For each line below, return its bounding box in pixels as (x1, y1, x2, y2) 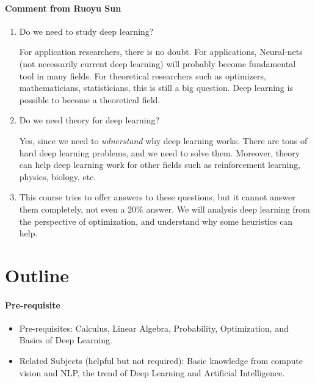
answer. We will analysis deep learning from (146, 202, 310, 215)
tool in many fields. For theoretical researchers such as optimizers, (19, 69, 266, 82)
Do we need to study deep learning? (19, 24, 154, 37)
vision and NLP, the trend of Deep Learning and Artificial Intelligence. (19, 366, 285, 379)
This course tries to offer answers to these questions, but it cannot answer (19, 191, 295, 203)
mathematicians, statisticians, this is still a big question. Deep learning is (19, 81, 293, 94)
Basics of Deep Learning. (19, 334, 112, 346)
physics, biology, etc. (19, 170, 96, 183)
